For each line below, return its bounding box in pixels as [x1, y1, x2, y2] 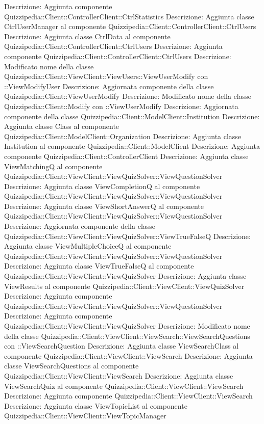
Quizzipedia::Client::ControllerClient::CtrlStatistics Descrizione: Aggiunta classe [4, 11, 254, 21]
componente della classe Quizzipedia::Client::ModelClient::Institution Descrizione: [4, 111, 260, 121]
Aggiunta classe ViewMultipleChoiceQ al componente [4, 241, 172, 251]
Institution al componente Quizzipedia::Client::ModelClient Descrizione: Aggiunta [4, 141, 260, 151]
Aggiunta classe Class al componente [4, 121, 119, 131]
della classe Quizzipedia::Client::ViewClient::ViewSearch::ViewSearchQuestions [4, 330, 250, 341]
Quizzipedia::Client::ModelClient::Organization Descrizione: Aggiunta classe [4, 130, 242, 141]
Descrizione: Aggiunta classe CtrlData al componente [4, 31, 171, 41]
